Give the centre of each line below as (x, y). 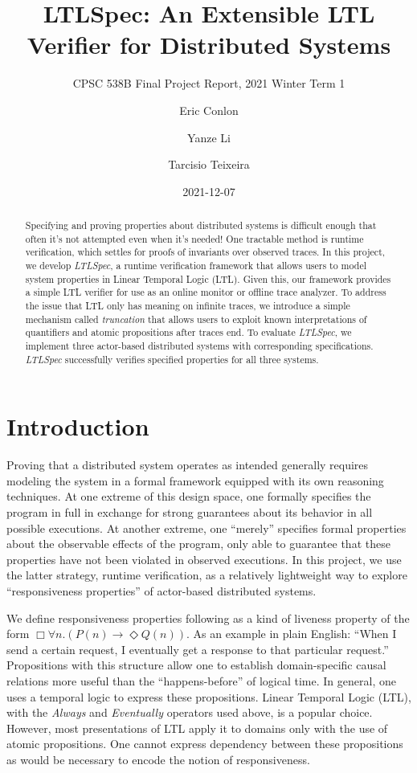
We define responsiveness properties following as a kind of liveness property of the (208, 618)
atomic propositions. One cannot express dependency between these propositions (205, 744)
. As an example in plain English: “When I (291, 634)
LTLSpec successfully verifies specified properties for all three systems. (172, 359)
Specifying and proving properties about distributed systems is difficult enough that (201, 225)
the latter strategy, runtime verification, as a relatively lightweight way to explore (207, 575)
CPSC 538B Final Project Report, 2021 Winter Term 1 (209, 83)
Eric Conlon (209, 110)
